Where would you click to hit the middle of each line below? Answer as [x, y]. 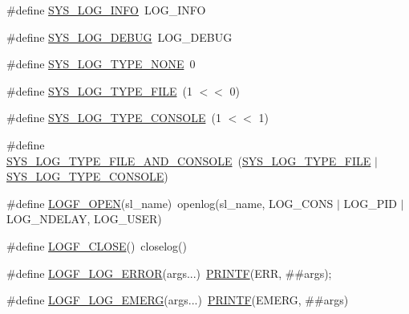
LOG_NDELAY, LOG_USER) [84, 219]
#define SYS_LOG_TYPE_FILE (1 [99, 90]
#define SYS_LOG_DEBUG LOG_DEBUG [119, 37]
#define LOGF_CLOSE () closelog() [97, 245]
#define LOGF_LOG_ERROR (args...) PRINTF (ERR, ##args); [169, 273]
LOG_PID [371, 203]
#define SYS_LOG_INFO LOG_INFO [106, 10]
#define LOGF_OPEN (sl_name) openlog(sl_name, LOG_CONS [170, 203]
